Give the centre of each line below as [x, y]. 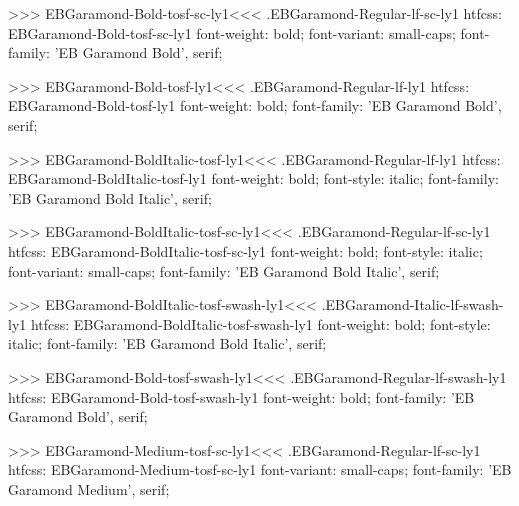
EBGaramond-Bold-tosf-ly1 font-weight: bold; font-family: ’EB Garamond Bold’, [255, 105]
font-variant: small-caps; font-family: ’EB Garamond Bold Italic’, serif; [224, 270]
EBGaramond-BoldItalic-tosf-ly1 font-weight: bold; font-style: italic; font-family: [253, 178]
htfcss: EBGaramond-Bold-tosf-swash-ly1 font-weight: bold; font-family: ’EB [241, 396]
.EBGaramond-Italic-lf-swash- [412, 304]
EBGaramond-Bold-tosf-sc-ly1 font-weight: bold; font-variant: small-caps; [232, 32]
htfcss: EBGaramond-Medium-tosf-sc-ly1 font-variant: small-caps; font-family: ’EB [260, 469]
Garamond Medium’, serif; [89, 488]
